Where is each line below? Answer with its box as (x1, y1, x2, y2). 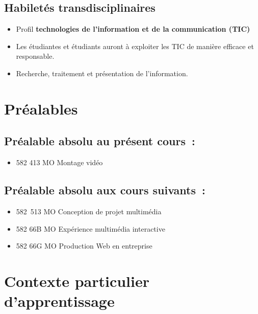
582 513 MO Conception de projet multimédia (16, 206, 162, 216)
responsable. (16, 51, 55, 61)
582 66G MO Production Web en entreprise (16, 240, 152, 251)
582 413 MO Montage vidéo (16, 157, 103, 168)
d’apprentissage (4, 290, 115, 311)
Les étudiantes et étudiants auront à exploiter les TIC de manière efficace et (16, 40, 254, 51)
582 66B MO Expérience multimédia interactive (16, 223, 165, 234)
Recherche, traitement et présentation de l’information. (16, 68, 188, 78)
